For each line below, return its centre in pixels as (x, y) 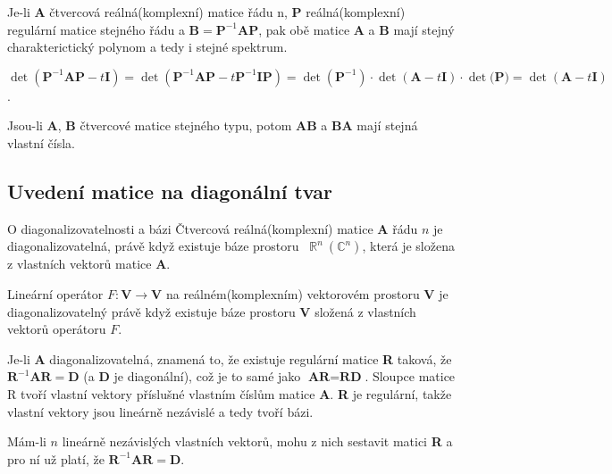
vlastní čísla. (41, 142)
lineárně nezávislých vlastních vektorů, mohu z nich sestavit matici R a (257, 441)
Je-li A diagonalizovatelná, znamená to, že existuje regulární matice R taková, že (230, 358)
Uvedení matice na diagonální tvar (170, 191)
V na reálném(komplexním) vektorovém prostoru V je (300, 293)
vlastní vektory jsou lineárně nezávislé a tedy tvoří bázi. (160, 411)
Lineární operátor (55, 293)
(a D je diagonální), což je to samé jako (192, 376)
